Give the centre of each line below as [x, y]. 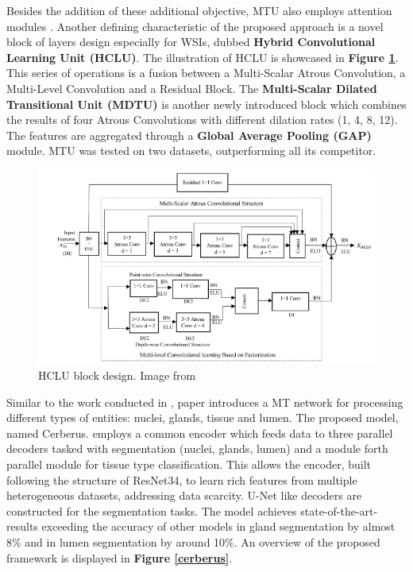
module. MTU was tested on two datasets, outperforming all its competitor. [191, 151]
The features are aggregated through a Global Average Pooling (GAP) [189, 135]
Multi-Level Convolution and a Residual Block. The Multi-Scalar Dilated [192, 88]
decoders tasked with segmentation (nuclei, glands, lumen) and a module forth [197, 448]
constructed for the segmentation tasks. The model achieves [152, 510]
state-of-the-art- [339, 510]
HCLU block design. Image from [117, 375]
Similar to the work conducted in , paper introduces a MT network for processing [205, 402]
